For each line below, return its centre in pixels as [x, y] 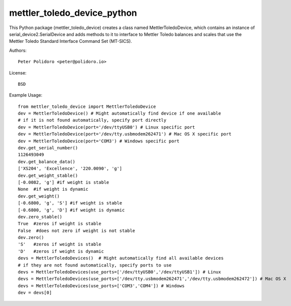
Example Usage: [26, 95]
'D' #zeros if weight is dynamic [61, 251]
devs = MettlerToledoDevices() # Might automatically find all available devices [121, 258]
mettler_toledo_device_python [73, 13]
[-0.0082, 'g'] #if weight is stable [64, 182]
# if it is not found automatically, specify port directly [92, 120]
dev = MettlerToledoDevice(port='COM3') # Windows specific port [99, 141]
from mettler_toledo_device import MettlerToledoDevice [87, 106]
